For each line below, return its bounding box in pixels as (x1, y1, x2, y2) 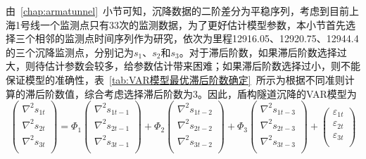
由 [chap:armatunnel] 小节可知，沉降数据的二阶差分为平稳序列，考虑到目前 (6, 4, 350, 18)
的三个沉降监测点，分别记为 (6, 44, 134, 59)
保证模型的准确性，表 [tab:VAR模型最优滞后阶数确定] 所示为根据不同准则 (6, 72, 345, 87)
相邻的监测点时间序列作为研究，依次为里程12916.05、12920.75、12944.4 (34, 31, 359, 46)
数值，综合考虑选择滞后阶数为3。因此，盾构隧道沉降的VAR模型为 (54, 86, 357, 101)
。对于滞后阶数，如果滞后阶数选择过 (179, 44, 347, 59)
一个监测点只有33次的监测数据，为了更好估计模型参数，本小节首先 (39, 17, 346, 32)
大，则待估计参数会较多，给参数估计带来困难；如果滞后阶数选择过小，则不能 (6, 58, 360, 73)
